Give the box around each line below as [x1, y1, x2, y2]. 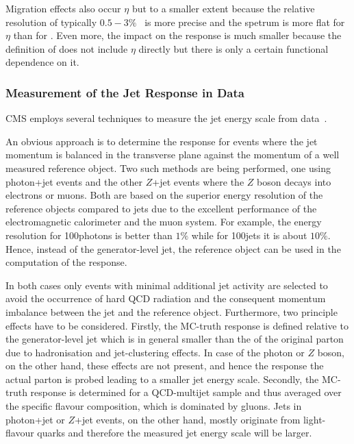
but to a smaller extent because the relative [131, 1, 315, 15]
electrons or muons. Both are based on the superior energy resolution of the [5, 188, 323, 202]
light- [303, 412, 326, 426]
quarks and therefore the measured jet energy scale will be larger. [37, 425, 312, 440]
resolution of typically [5, 14, 97, 29]
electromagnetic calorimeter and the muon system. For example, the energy [5, 214, 322, 229]
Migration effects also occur [5, 1, 121, 15]
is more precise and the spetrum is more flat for [144, 14, 345, 29]
